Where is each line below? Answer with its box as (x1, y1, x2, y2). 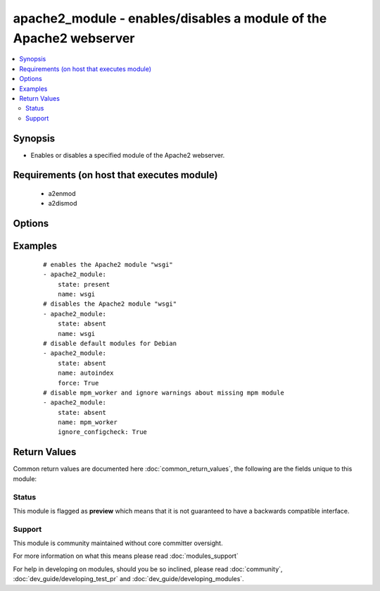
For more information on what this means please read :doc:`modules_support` (13, 552, 239, 560)
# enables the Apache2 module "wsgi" (43, 261, 174, 268)
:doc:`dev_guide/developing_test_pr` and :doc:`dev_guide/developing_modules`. (13, 575, 244, 583)
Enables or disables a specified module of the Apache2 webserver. (30, 151, 225, 159)
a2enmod (48, 189, 77, 197)
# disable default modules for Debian (43, 339, 177, 347)
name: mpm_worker (57, 418, 118, 426)
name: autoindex (57, 369, 114, 377)
